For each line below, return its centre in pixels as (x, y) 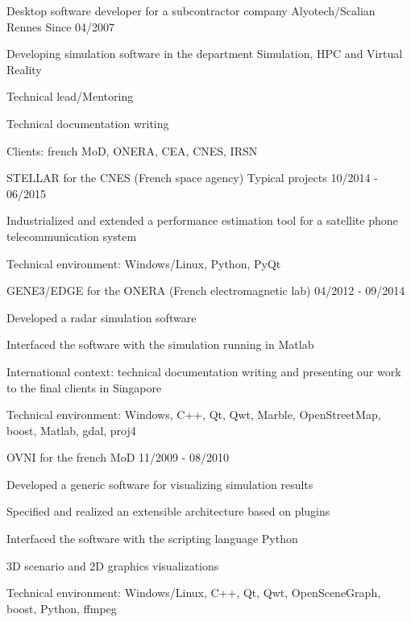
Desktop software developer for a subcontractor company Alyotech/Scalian (191, 10)
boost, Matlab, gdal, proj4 (71, 430)
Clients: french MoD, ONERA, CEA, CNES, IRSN (132, 150)
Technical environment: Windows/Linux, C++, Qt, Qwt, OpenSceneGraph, (194, 593)
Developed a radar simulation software (102, 317)
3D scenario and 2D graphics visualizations (113, 565)
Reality (24, 69)
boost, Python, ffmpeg (62, 608)
